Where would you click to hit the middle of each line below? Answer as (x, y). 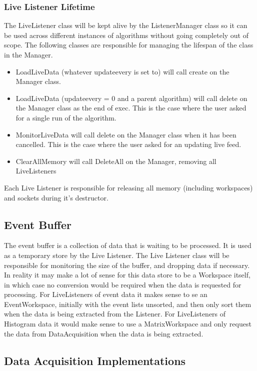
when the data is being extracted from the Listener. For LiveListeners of (115, 314)
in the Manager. (28, 54)
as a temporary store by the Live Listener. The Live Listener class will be (117, 255)
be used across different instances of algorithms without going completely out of (126, 35)
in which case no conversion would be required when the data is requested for (123, 284)
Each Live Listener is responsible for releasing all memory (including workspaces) (128, 187)
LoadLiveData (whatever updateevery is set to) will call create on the (122, 71)
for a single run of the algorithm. (66, 117)
